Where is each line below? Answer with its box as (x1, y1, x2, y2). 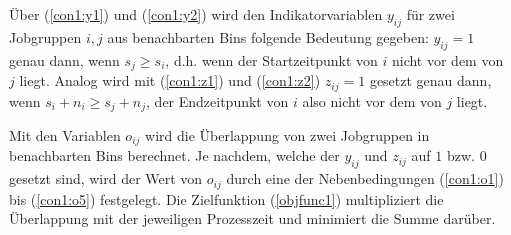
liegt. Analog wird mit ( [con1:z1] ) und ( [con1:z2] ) (19, 70, 321, 91)
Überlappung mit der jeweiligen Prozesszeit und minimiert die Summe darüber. (9, 208, 496, 229)
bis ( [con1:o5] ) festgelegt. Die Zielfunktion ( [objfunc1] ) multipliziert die (9, 188, 444, 209)
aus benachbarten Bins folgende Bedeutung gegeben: (107, 26, 429, 47)
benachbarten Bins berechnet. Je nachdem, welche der (9, 145, 340, 166)
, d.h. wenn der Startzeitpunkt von (165, 49, 378, 70)
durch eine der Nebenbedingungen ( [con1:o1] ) (226, 168, 504, 189)
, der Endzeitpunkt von (146, 90, 289, 111)
